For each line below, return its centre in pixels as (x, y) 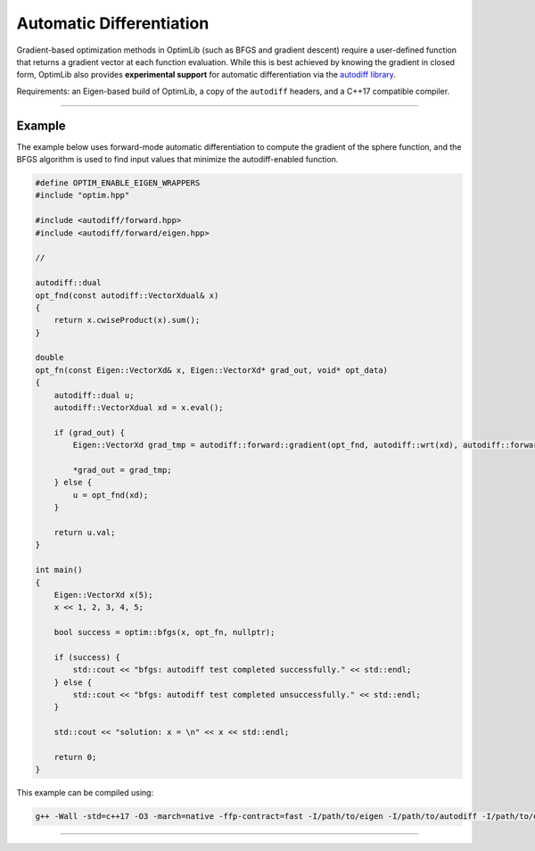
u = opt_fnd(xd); (111, 495)
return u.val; (85, 532)
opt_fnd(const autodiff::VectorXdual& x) (127, 295)
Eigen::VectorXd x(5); (103, 595)
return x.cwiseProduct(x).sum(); (127, 320)
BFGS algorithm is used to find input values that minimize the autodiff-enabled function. (177, 160)
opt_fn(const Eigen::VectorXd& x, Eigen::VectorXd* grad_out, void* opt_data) (211, 370)
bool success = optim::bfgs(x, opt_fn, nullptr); (165, 632)
